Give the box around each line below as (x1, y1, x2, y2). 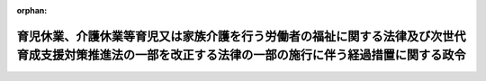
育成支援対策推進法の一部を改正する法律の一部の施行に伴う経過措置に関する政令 (16, 48, 466, 63)
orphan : (16, 5, 48, 15)
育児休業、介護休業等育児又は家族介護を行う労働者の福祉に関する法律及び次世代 (16, 28, 466, 44)
